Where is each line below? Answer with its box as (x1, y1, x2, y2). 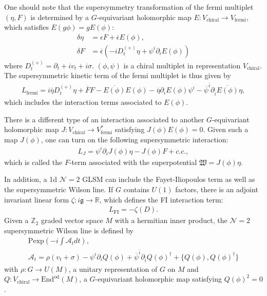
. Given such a (203, 124, 249, 135)
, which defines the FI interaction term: (99, 194, 223, 205)
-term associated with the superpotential (69, 156, 197, 167)
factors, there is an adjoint (175, 184, 258, 194)
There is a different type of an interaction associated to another (4, 114, 204, 124)
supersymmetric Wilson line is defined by (4, 225, 133, 235)
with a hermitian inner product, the (115, 215, 227, 226)
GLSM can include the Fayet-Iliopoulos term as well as (82, 174, 255, 184)
